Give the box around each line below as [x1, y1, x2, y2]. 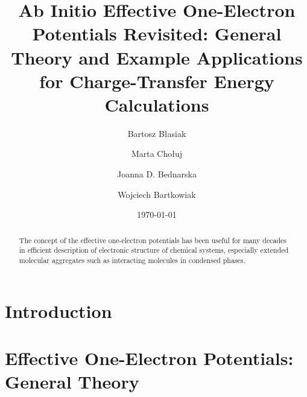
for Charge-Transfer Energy [39, 68, 274, 93]
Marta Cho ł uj [131, 147, 183, 160]
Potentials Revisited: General [32, 21, 282, 46]
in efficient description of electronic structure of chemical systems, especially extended [19, 245, 289, 255]
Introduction [5, 298, 112, 323]
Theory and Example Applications [11, 45, 303, 69]
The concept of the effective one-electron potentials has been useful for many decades [19, 235, 286, 245]
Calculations [104, 92, 209, 116]
